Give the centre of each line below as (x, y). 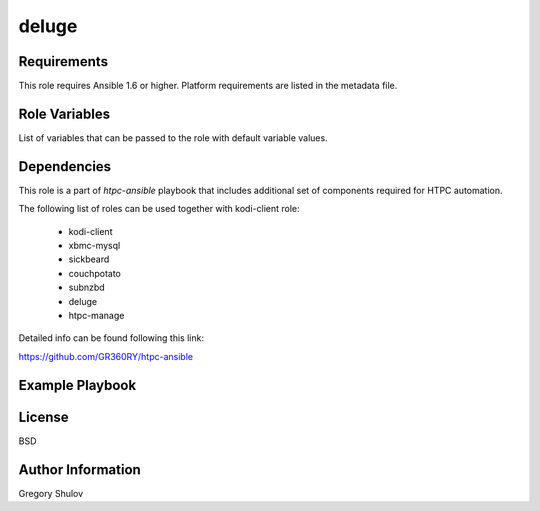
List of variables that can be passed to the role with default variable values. (173, 137)
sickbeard (89, 259)
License (43, 416)
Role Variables (64, 113)
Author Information (80, 469)
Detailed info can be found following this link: (111, 338)
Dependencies (65, 166)
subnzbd (86, 287)
